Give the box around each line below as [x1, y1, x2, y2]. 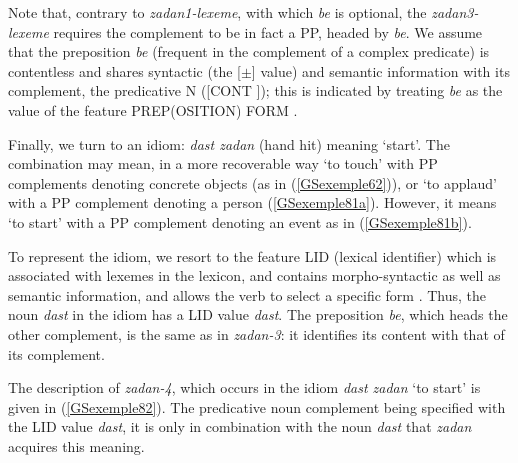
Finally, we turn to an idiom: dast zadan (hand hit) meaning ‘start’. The [8, 133, 450, 154]
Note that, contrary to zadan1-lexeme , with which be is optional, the [8, 2, 427, 22]
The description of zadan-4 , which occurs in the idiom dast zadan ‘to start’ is [8, 377, 481, 398]
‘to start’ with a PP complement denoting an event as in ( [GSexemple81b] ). [8, 211, 472, 232]
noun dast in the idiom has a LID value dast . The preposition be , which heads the [8, 304, 508, 325]
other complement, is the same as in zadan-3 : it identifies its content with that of [8, 323, 505, 344]
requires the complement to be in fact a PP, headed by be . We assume [53, 21, 483, 42]
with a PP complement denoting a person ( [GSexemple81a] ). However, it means [8, 192, 497, 213]
